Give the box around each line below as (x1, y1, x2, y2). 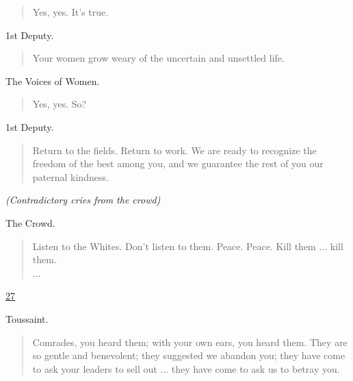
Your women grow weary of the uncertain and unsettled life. (32, 51, 285, 65)
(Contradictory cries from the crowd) (5, 193, 161, 207)
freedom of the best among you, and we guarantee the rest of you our (32, 156, 324, 171)
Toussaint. (5, 311, 49, 325)
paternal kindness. (32, 169, 109, 184)
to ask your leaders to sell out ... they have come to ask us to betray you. (32, 361, 340, 376)
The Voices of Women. (5, 73, 100, 88)
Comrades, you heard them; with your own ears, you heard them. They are (32, 334, 348, 349)
